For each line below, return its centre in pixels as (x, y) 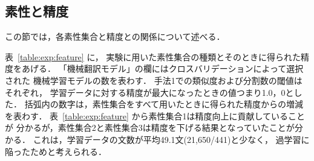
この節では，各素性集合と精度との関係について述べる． (115, 36)
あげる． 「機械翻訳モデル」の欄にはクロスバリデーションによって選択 (162, 68)
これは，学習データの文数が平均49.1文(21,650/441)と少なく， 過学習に (171, 139)
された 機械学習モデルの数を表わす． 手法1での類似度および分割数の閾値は (154, 80)
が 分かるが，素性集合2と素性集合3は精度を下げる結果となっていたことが (150, 128)
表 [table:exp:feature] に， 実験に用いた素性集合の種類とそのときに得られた (153, 56)
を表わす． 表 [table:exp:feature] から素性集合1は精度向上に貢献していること (155, 115)
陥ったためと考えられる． (56, 151)
